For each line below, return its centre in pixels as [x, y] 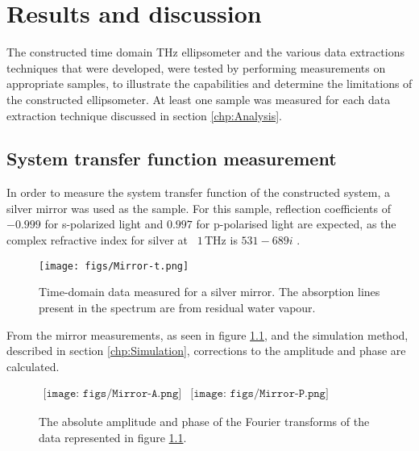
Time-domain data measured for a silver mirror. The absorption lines [209, 292]
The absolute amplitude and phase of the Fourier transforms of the [204, 422]
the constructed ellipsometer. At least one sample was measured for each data [199, 99]
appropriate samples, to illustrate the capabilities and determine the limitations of [209, 84]
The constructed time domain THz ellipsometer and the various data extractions [205, 52]
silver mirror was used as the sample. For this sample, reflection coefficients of [199, 208]
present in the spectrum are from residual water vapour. [177, 307]
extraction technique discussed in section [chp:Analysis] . [144, 115]
